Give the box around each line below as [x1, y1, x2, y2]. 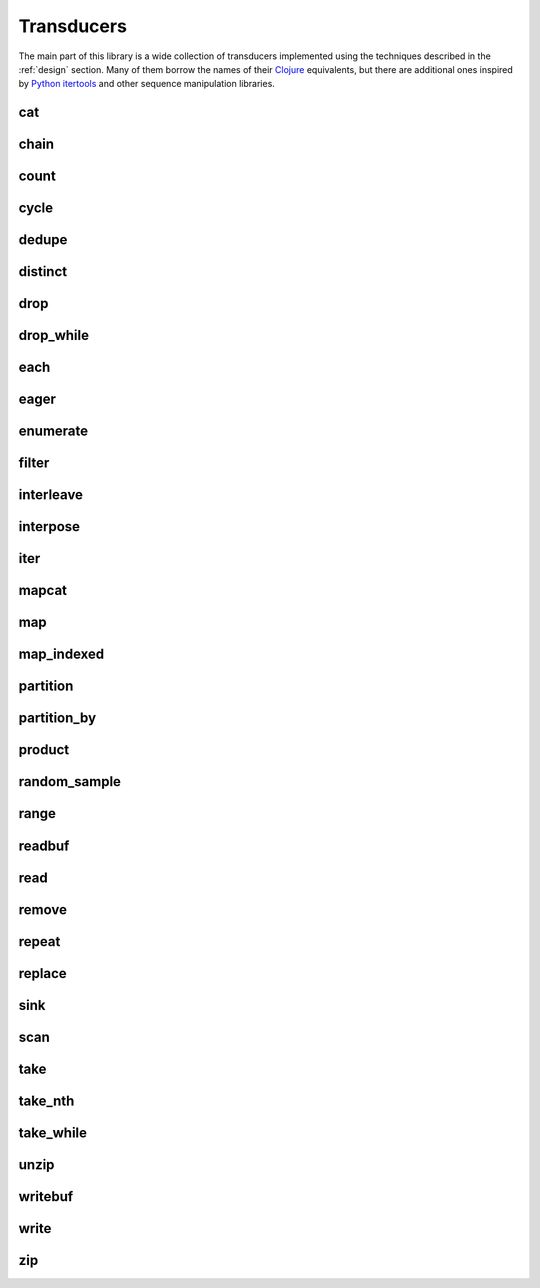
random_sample [18, 773, 122, 790]
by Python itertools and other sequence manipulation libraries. [18, 78, 275, 90]
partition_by [18, 710, 97, 727]
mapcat [18, 582, 68, 599]
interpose [18, 518, 80, 535]
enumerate [18, 423, 89, 440]
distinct [18, 263, 68, 280]
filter [18, 455, 50, 472]
